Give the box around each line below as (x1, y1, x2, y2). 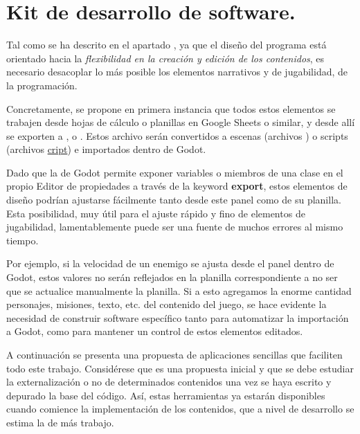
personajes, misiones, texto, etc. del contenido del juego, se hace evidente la (6, 297, 327, 311)
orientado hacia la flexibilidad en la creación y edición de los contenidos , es (6, 51, 325, 65)
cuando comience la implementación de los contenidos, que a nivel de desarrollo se (6, 401, 354, 416)
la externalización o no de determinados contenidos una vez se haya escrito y (6, 374, 332, 389)
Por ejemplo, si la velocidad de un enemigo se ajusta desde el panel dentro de (6, 256, 334, 271)
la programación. (6, 78, 78, 92)
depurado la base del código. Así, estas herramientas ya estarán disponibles (6, 388, 325, 402)
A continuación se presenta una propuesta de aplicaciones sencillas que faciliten (6, 347, 343, 361)
